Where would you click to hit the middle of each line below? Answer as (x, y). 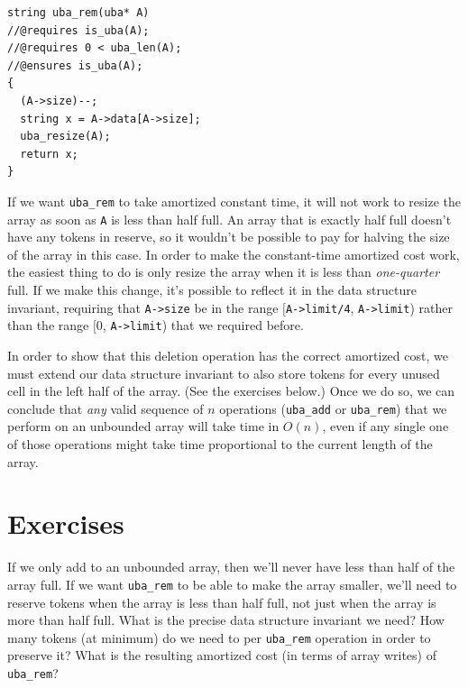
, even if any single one (385, 426)
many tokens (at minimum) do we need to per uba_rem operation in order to (219, 637)
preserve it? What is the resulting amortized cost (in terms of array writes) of (222, 655)
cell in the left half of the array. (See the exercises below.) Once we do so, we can (231, 391)
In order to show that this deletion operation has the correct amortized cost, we (228, 355)
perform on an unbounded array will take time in (143, 426)
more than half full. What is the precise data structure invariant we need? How (226, 620)
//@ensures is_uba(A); (75, 65)
